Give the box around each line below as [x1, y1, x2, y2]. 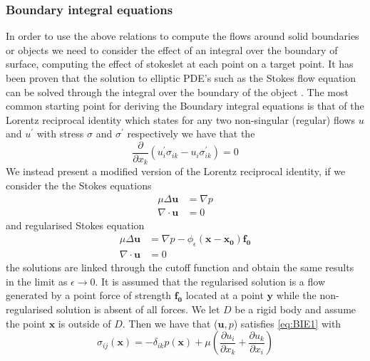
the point [6, 315, 46, 330]
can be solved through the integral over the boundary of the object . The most [6, 84, 349, 99]
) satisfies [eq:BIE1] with [233, 315, 341, 330]
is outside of [58, 315, 111, 330]
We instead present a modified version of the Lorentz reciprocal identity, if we [6, 164, 346, 179]
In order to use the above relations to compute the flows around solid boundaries [6, 28, 359, 43]
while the [276, 288, 317, 303]
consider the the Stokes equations [6, 178, 152, 193]
